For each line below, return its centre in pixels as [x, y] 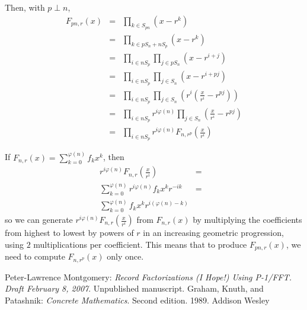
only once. [125, 256]
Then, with [25, 7]
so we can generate [39, 220]
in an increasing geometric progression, [213, 233]
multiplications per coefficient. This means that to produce [140, 244]
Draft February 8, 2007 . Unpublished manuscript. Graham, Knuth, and [134, 288]
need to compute [35, 256]
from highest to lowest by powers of [69, 233]
